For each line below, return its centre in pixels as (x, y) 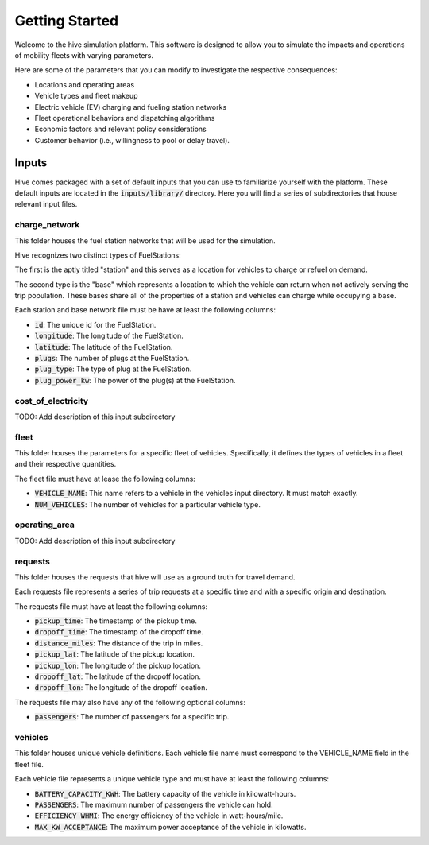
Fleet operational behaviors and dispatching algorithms (125, 118)
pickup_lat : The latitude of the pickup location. (114, 654)
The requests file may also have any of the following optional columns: (130, 702)
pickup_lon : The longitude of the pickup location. (118, 665)
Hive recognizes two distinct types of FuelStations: (98, 255)
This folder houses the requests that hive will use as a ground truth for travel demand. (155, 577)
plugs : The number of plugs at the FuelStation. (112, 359)
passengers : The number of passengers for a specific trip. (132, 717)
